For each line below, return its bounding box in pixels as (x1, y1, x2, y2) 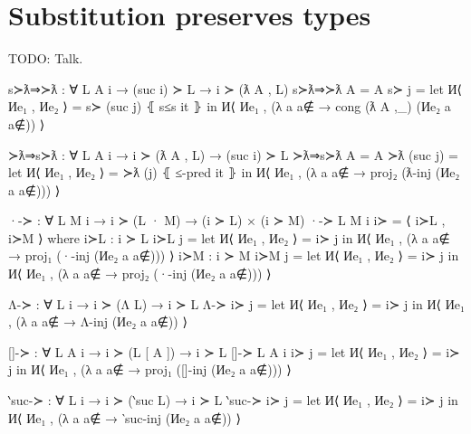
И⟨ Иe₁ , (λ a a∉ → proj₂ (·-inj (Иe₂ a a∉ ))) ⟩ (8, 264, 272, 283)
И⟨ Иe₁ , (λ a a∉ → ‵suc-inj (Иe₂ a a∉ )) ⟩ (8, 408, 241, 427)
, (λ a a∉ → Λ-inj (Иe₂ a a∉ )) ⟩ (8, 312, 187, 331)
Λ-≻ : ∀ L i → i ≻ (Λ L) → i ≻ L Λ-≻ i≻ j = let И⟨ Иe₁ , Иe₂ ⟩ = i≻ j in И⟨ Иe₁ (8, 294, 465, 313)
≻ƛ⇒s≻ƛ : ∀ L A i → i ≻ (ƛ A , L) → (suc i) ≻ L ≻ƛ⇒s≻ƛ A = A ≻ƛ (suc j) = (8, 145, 458, 164)
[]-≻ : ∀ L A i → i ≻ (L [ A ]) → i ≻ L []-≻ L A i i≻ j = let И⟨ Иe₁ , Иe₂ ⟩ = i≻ (8, 342, 460, 361)
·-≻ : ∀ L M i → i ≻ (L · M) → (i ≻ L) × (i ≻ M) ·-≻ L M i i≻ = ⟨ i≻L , (8, 211, 446, 230)
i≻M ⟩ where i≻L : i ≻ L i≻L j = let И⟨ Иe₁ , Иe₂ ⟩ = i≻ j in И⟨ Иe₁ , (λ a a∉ (8, 228, 450, 247)
